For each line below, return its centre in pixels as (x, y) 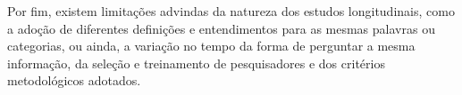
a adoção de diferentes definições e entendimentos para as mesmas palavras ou (221, 28)
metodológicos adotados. (74, 80)
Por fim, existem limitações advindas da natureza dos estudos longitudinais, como (231, 11)
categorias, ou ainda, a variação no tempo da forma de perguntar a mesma (211, 46)
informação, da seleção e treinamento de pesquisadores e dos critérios (196, 63)
